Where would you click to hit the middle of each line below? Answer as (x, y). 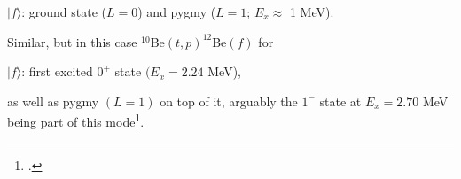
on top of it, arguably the (229, 101)
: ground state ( (64, 12)
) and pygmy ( (177, 12)
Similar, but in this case (72, 41)
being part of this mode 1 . (76, 121)
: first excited (57, 71)
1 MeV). (312, 12)
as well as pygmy (53, 101)
